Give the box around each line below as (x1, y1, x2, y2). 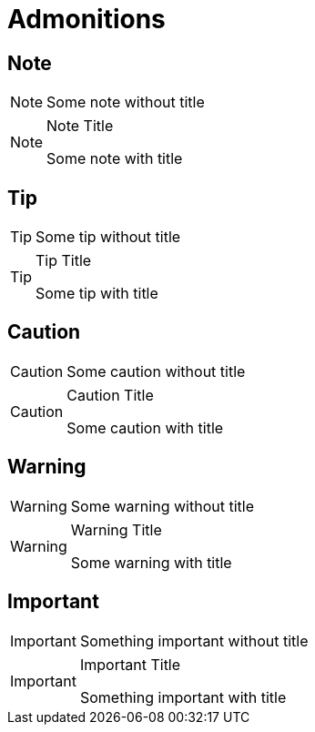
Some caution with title (66, 418, 224, 437)
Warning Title (70, 520, 162, 539)
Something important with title (79, 687, 287, 707)
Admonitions (7, 4, 166, 35)
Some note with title (46, 149, 183, 168)
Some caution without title (66, 361, 246, 381)
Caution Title (66, 385, 154, 404)
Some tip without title (36, 228, 181, 247)
